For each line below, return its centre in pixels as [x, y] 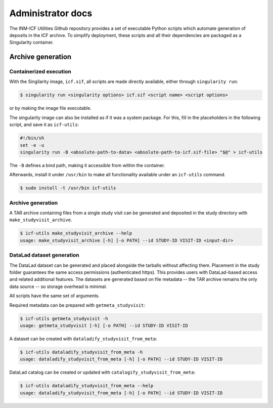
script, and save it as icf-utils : [44, 125]
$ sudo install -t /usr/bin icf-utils [68, 188]
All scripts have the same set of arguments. [55, 296]
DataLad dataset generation [44, 255]
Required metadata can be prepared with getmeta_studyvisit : [77, 305]
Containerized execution [40, 72]
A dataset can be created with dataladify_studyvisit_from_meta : [83, 339]
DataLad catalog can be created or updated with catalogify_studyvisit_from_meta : [102, 373]
